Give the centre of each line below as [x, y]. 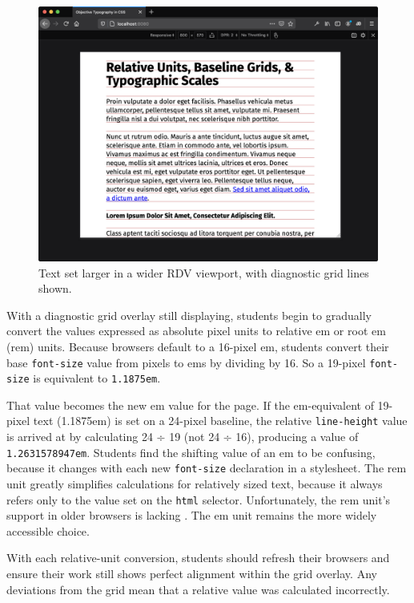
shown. [55, 288]
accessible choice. [48, 530]
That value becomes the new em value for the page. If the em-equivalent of [190, 405]
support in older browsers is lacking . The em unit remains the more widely [192, 515]
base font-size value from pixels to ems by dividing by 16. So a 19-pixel [186, 362]
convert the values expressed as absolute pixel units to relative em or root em [196, 331]
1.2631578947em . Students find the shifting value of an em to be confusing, [191, 452]
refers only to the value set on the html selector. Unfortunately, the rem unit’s [199, 499]
